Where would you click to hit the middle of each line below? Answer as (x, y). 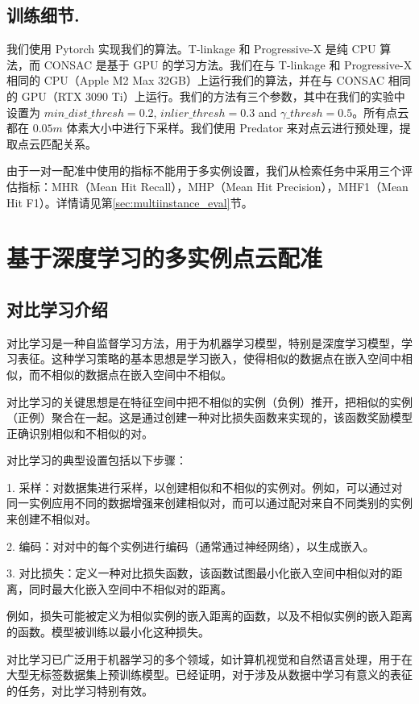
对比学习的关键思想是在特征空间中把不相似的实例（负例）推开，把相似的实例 (209, 401)
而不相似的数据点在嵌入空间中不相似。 (130, 374)
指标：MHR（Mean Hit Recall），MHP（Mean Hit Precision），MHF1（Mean (213, 186)
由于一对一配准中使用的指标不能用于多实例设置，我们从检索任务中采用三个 (204, 171)
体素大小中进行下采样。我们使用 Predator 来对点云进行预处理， (233, 128)
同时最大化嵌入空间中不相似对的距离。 (130, 588)
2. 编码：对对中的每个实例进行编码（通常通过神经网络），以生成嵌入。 (191, 546)
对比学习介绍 (57, 308)
